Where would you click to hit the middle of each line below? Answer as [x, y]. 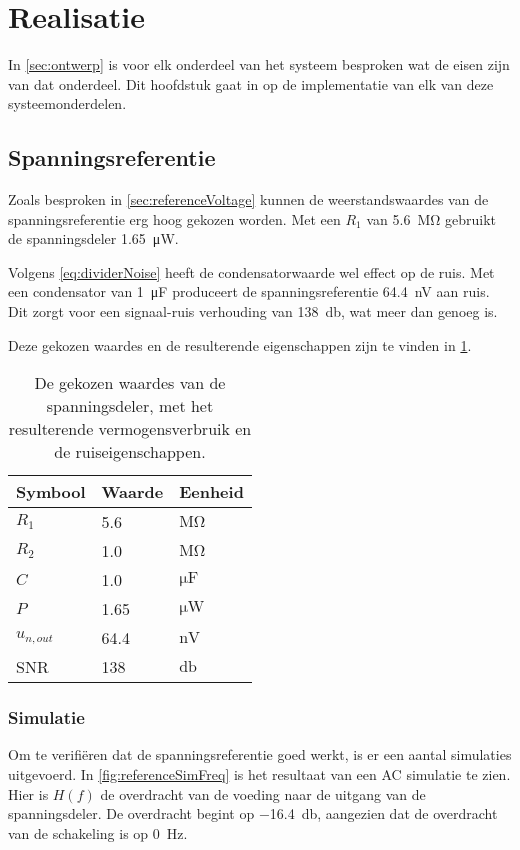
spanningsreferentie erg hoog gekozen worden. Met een [174, 218]
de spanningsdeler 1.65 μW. [93, 238]
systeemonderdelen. [67, 103]
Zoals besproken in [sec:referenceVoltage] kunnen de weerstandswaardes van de [248, 199]
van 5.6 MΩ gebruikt [431, 218]
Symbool [51, 492]
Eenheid [211, 492]
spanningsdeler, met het [130, 406]
